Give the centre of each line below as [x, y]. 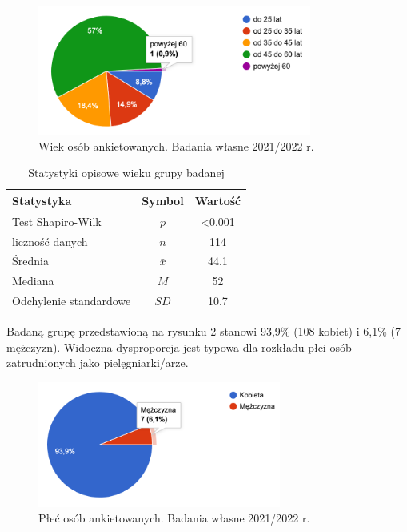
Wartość [218, 200]
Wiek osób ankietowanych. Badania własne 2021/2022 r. [176, 145]
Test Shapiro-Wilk [57, 221]
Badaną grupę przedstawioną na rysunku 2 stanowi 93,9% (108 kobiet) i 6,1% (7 [203, 331]
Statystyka [42, 200]
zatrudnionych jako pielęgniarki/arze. [98, 363]
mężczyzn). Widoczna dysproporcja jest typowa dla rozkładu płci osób [179, 347]
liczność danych [50, 241]
